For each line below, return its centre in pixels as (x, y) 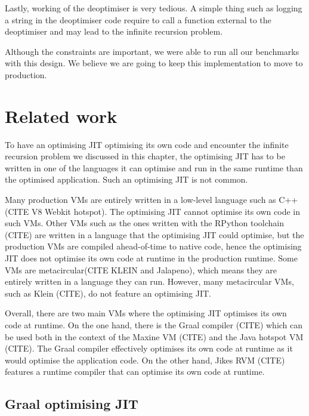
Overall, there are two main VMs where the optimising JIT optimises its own (146, 313)
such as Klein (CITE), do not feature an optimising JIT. (108, 293)
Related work (61, 115)
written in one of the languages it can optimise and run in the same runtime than (154, 167)
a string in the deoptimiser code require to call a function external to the (138, 19)
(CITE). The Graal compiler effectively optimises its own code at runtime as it (149, 348)
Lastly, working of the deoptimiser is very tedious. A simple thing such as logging (154, 8)
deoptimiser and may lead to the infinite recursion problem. (114, 31)
